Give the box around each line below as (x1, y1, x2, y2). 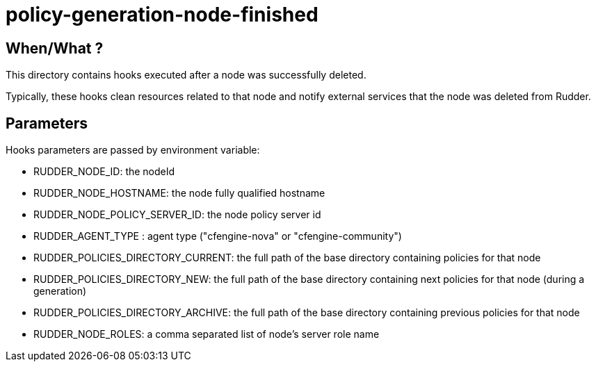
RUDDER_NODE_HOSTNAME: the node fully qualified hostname (33, 187, 325, 199)
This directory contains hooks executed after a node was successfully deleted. (6, 69, 367, 81)
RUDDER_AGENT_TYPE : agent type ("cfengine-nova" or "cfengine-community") (33, 230, 402, 243)
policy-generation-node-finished (6, 3, 319, 26)
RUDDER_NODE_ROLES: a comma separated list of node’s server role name (33, 328, 380, 341)
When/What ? (6, 39, 104, 57)
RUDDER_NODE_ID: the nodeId (33, 165, 175, 178)
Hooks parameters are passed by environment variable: (6, 144, 260, 156)
